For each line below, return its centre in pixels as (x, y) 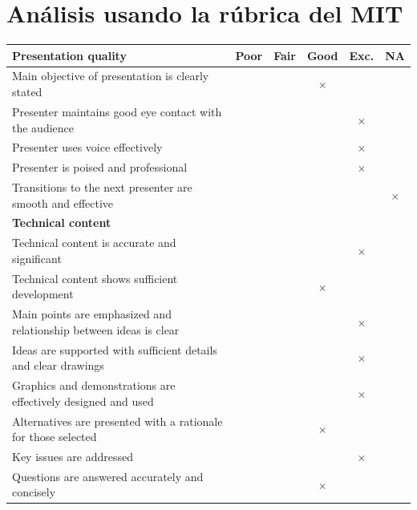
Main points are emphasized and (92, 314)
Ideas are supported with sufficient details (115, 349)
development (43, 294)
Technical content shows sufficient (95, 278)
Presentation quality (69, 55)
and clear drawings (58, 365)
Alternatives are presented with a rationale (117, 421)
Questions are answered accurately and (108, 476)
